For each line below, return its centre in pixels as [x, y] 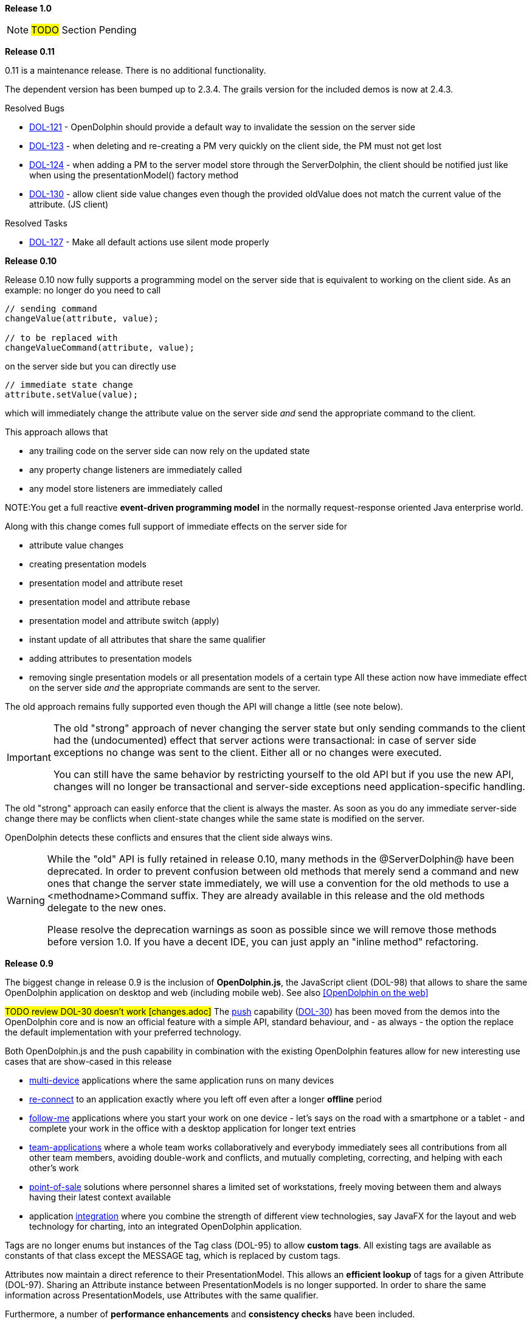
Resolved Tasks [36, 223]
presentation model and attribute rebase [110, 602]
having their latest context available [100, 1197]
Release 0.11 [30, 51]
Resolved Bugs [35, 108]
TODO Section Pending [84, 30]
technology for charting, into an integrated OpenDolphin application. [166, 1226]
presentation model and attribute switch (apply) [124, 621]
